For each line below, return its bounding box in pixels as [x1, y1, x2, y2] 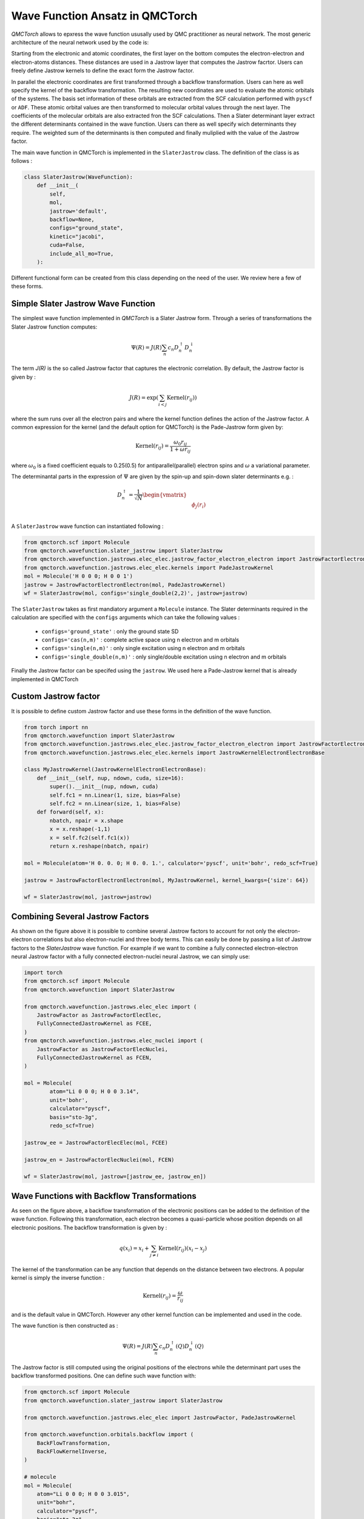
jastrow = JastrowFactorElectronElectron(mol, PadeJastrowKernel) [24, 581, 226, 588]
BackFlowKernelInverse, [36, 1448, 107, 1455]
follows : [11, 157, 33, 165]
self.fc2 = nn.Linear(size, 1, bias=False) [49, 800, 181, 808]
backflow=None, [49, 216, 95, 223]
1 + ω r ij [170, 446, 191, 454]
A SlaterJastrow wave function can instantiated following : [11, 523, 164, 530]
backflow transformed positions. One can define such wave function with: [11, 1372, 197, 1379]
